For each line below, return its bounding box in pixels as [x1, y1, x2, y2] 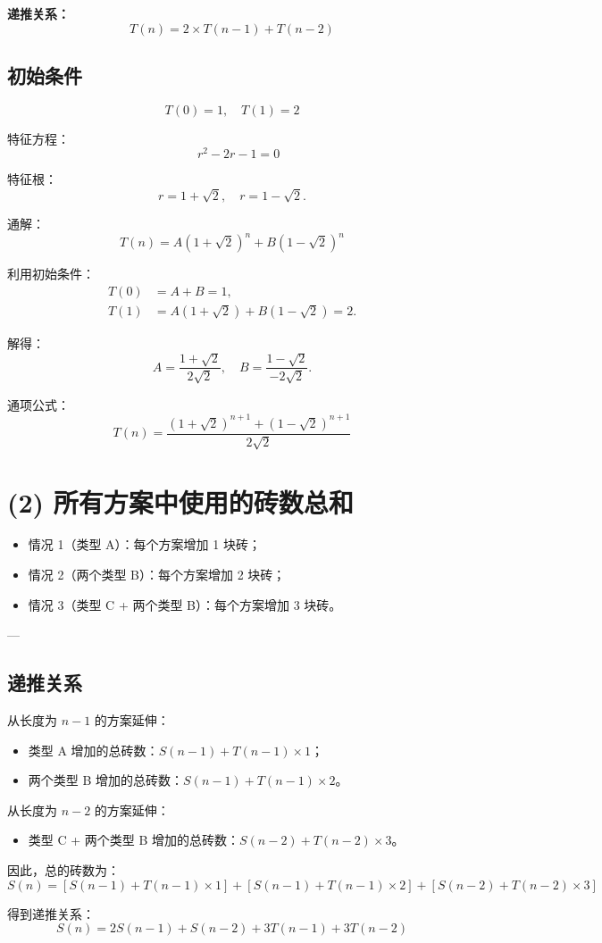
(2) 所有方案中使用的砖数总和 [7, 483, 354, 520]
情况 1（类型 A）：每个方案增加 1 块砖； [28, 535, 261, 554]
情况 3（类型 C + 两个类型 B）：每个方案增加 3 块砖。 [28, 595, 342, 613]
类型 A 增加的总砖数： [28, 740, 159, 759]
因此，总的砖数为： [7, 860, 120, 879]
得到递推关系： [7, 904, 95, 922]
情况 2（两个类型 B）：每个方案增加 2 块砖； [28, 565, 286, 584]
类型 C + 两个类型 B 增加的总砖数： [28, 830, 240, 849]
